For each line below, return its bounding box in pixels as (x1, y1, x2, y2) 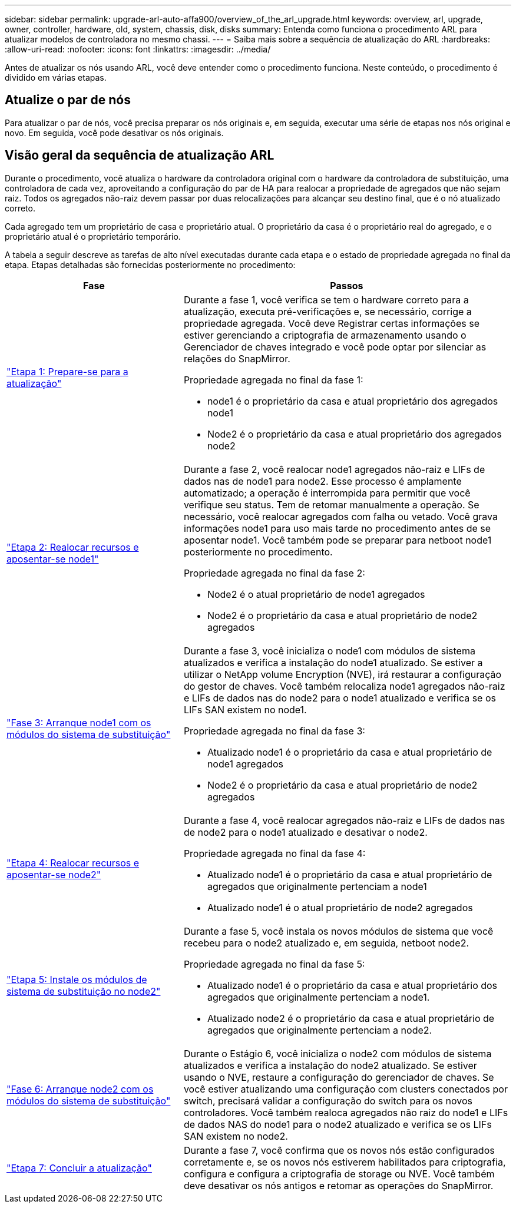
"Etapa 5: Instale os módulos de (6, 973, 147, 985)
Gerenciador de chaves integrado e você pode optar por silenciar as (183, 340, 487, 353)
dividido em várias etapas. (5, 72, 107, 82)
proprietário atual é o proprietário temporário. (5, 231, 181, 241)
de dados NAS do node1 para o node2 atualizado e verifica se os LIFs (183, 1118, 492, 1130)
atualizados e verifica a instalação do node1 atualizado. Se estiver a (183, 656, 483, 668)
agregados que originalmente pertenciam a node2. (207, 1024, 432, 1036)
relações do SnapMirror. (183, 352, 290, 365)
